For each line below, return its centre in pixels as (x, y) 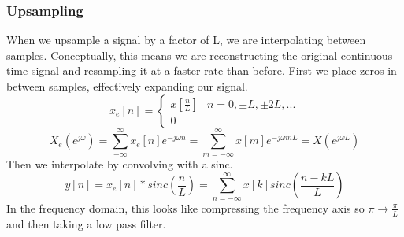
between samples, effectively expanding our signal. (127, 86)
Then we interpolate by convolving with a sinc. (120, 163)
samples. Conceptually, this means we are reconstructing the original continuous (200, 55)
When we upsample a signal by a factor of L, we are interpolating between (186, 40)
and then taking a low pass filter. (86, 223)
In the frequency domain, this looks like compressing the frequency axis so (185, 207)
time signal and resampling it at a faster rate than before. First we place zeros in (202, 70)
